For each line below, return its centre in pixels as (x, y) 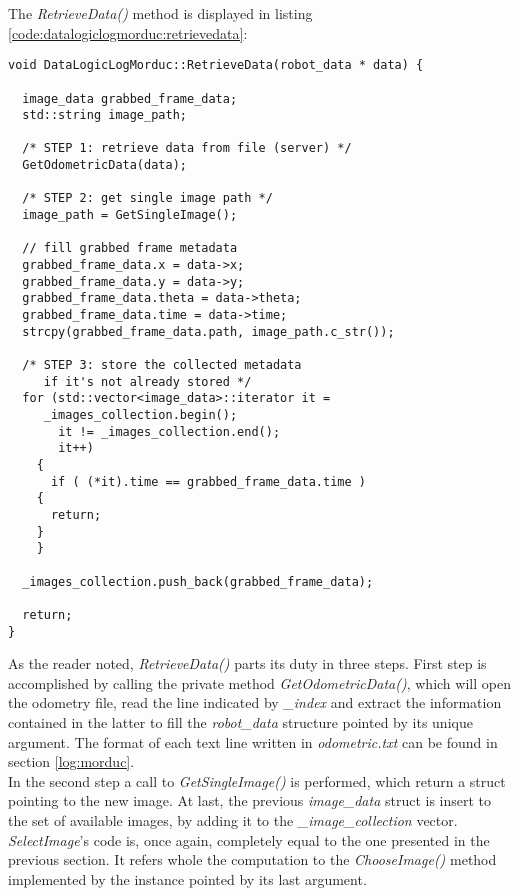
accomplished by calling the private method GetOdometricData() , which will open (259, 682)
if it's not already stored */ (147, 381)
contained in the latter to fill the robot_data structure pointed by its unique (240, 721)
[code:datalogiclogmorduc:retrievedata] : (128, 32)
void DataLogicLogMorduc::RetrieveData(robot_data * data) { (216, 65)
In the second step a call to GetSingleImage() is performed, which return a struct (257, 780)
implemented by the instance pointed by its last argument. (187, 878)
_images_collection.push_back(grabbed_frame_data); (198, 581)
